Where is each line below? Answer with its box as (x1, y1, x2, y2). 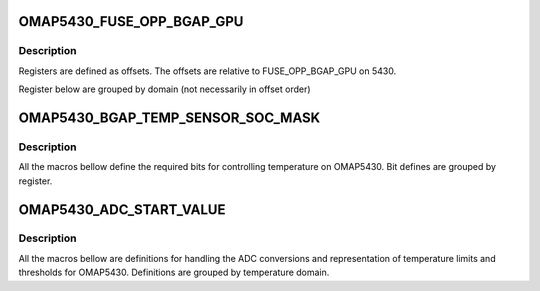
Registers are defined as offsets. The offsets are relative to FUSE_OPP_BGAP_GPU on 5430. (18, 65, 397, 77)
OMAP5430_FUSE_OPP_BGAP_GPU (18, 13, 244, 30)
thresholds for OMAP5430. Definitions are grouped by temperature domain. (18, 266, 330, 279)
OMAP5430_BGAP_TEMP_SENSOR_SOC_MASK (18, 109, 321, 126)
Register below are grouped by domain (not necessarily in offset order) (18, 83, 311, 95)
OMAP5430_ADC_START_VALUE (18, 201, 226, 218)
